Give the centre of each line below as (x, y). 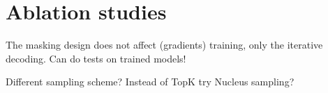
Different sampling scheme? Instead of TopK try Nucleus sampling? (150, 82)
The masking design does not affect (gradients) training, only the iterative (164, 45)
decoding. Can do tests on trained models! (96, 58)
